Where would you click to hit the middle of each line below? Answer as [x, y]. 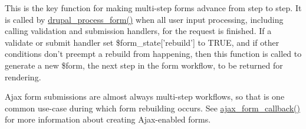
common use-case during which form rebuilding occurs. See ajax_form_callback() [152, 108]
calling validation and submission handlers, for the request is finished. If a [138, 31]
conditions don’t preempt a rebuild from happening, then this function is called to [153, 54]
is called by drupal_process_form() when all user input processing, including [144, 19]
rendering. [23, 77]
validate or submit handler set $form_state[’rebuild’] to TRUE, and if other [142, 42]
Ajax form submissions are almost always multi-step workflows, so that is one [145, 96]
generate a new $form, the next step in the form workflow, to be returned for [144, 65]
